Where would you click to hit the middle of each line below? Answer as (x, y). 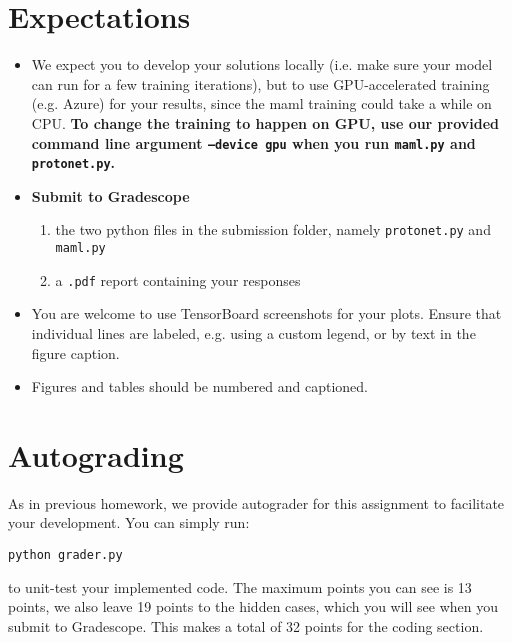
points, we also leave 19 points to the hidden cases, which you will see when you (253, 606)
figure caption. (75, 352)
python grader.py (65, 555)
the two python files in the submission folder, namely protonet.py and (273, 229)
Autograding (96, 454)
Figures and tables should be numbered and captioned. (199, 386)
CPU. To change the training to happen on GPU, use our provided (265, 122)
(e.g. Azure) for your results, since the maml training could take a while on (261, 103)
